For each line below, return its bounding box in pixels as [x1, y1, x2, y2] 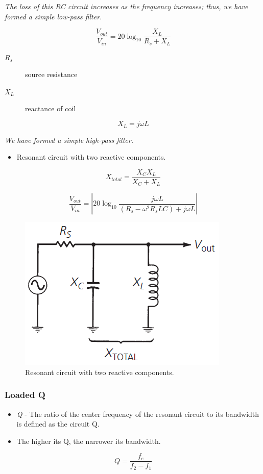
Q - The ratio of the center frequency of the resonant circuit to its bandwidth [16, 408, 259, 419]
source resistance [25, 69, 78, 80]
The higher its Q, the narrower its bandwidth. [16, 435, 161, 446]
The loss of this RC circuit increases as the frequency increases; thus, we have [5, 1, 248, 11]
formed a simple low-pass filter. [5, 11, 102, 21]
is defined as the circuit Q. [16, 418, 100, 429]
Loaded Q [5, 388, 45, 401]
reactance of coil [25, 103, 76, 114]
